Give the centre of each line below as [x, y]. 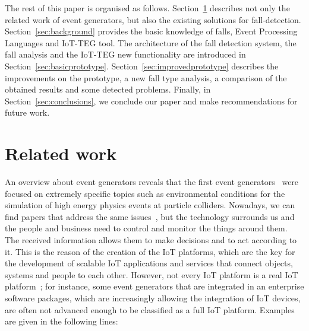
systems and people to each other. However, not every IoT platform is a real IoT [152, 274]
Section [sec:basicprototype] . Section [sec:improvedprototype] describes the [142, 66]
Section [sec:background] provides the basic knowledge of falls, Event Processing [151, 31]
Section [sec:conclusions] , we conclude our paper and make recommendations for [151, 101]
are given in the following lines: [62, 321]
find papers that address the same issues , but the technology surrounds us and [150, 216]
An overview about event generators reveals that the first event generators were [152, 182]
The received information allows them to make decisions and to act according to [151, 240]
